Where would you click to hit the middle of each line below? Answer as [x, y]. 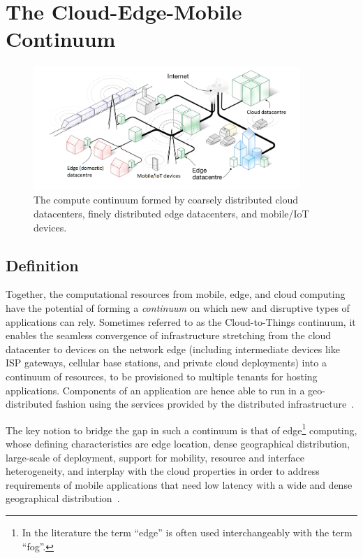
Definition [42, 265]
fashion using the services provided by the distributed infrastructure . [205, 404]
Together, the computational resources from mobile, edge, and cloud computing [176, 294]
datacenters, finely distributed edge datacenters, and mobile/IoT [171, 214]
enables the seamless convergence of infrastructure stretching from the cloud [169, 335]
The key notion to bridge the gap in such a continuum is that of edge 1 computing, [181, 429]
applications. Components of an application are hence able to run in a [155, 390]
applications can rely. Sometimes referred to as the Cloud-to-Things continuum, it [181, 321]
